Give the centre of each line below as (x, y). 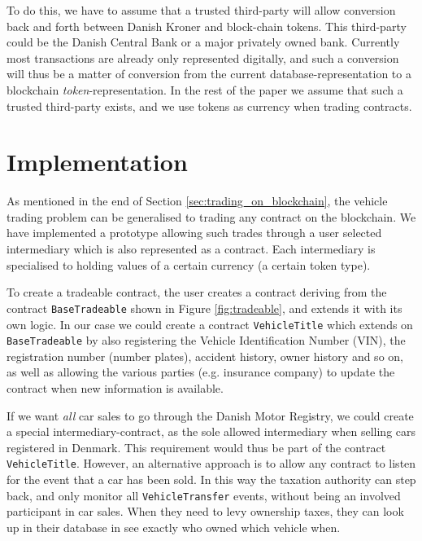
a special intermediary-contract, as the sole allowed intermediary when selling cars (211, 431)
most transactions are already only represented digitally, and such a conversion (203, 57)
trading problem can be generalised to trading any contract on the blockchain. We (211, 216)
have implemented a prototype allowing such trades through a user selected (194, 233)
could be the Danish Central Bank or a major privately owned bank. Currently (203, 42)
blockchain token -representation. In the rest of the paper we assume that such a (205, 89)
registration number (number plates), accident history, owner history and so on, (205, 356)
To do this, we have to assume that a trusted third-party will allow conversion (201, 10)
